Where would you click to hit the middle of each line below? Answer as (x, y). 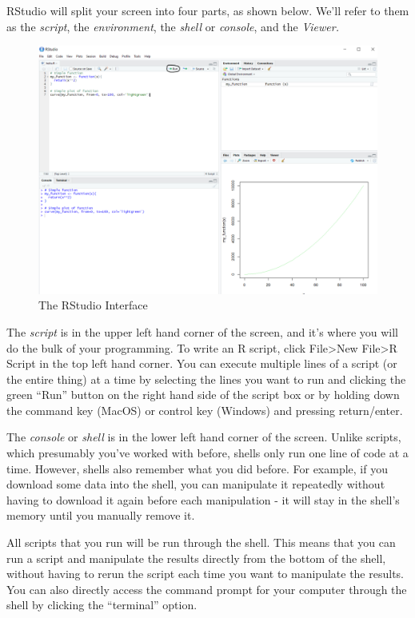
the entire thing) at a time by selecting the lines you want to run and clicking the (206, 379)
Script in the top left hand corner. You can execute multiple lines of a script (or (202, 363)
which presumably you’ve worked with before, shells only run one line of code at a (207, 453)
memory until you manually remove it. (101, 515)
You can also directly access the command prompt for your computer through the (207, 589)
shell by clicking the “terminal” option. (102, 605)
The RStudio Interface (93, 305)
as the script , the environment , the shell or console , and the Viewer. (173, 26)
